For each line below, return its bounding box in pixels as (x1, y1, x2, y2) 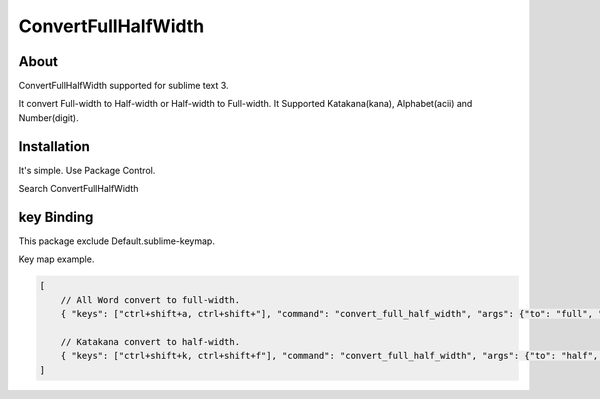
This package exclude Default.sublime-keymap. (18, 235, 215, 247)
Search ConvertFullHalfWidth (18, 183, 139, 195)
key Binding (18, 208, 94, 225)
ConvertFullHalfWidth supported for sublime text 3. (18, 80, 229, 92)
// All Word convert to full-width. (60, 294, 240, 305)
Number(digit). (18, 111, 79, 124)
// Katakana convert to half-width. (60, 336, 240, 347)
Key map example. (18, 253, 95, 265)
